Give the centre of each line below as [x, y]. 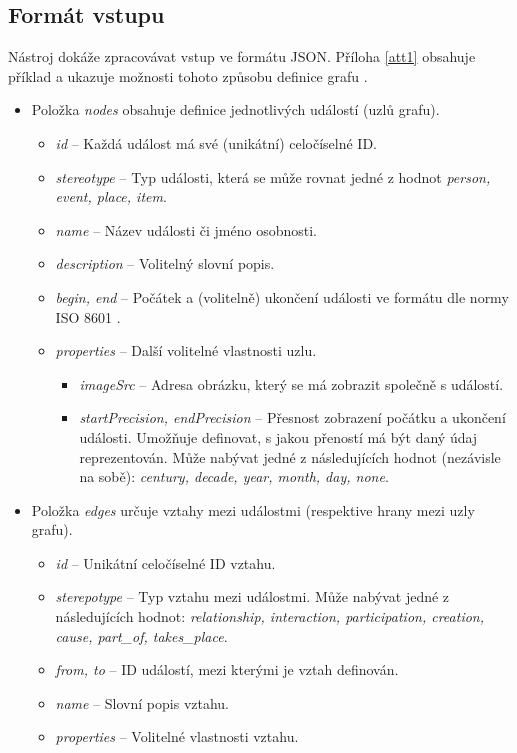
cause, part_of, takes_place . [141, 635]
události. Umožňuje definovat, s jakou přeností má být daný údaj [278, 436]
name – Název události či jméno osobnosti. [186, 229]
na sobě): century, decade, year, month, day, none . [234, 476]
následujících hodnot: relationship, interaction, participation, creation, [270, 616]
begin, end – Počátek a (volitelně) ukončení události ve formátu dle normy [282, 296]
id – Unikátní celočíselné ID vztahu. [165, 562]
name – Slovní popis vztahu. [142, 702]
